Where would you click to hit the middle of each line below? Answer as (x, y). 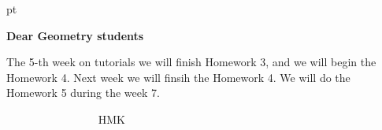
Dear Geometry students (75, 35)
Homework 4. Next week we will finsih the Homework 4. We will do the (178, 77)
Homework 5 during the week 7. (83, 93)
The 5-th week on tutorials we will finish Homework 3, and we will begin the (191, 62)
